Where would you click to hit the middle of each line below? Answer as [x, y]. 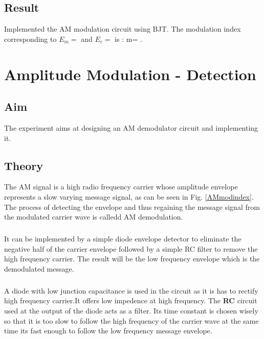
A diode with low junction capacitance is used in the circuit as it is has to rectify [131, 290]
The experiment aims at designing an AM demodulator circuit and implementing [131, 127]
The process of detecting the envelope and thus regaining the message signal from [132, 207]
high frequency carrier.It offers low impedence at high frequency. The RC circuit [131, 300]
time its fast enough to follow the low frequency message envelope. [108, 331]
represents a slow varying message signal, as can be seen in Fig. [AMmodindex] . [129, 196]
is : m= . [128, 39]
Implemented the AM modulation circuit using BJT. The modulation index [123, 29]
